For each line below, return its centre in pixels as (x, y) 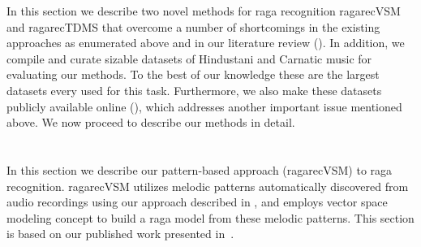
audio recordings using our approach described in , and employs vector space (197, 202)
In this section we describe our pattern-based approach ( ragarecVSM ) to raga (200, 169)
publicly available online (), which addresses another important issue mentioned (204, 106)
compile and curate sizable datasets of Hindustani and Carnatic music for (189, 58)
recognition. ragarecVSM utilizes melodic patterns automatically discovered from (208, 186)
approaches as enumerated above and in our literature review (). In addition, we (206, 43)
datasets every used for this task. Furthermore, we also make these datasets (194, 90)
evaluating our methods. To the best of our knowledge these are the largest (193, 74)
